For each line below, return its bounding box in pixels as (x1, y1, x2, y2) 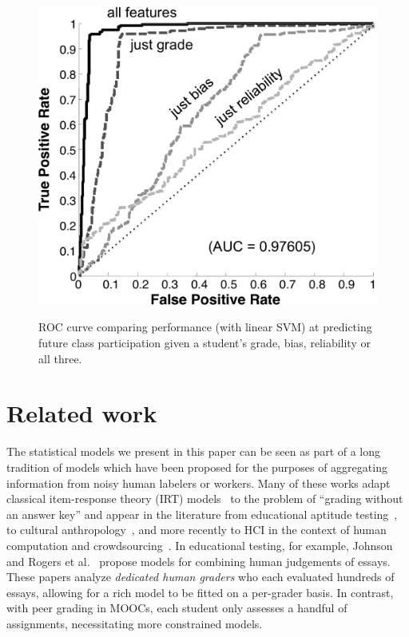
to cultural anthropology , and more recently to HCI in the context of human (6, 521, 387, 538)
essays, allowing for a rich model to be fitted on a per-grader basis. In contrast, (6, 584, 394, 600)
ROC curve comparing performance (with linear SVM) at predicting (38, 318, 372, 335)
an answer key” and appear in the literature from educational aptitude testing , (6, 505, 398, 522)
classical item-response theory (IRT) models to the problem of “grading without (6, 490, 403, 507)
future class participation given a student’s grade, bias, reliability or (38, 334, 371, 351)
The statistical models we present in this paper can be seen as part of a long (6, 443, 381, 460)
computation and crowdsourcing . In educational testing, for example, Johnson (6, 536, 393, 553)
